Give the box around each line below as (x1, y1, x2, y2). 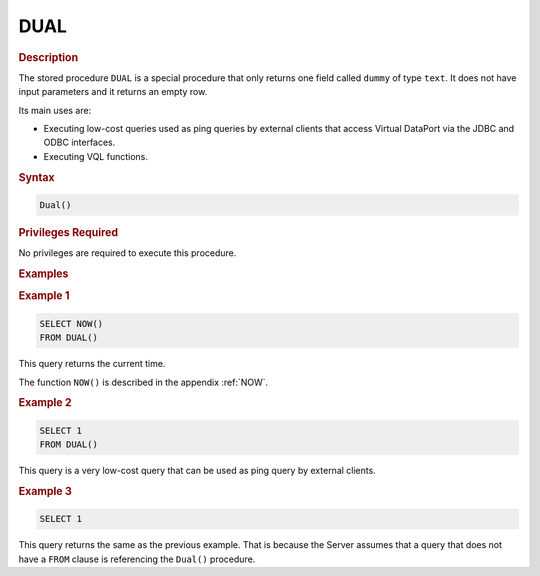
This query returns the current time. (18, 358, 166, 370)
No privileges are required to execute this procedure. (18, 247, 237, 259)
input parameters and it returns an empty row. (18, 86, 208, 98)
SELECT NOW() (39, 318, 104, 329)
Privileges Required (18, 226, 119, 239)
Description (18, 50, 79, 64)
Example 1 (18, 289, 70, 303)
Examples (18, 267, 69, 281)
